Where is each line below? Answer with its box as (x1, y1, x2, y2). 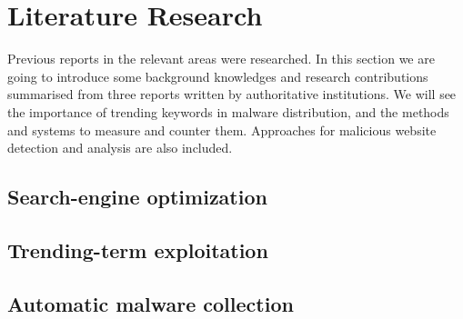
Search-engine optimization (7, 183, 267, 211)
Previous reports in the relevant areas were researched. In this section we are (7, 49, 435, 68)
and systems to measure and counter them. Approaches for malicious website (7, 120, 437, 139)
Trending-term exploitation (7, 235, 268, 264)
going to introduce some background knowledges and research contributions (7, 66, 428, 85)
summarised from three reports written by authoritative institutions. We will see (7, 85, 457, 104)
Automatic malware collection (7, 289, 294, 317)
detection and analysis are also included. (7, 138, 233, 157)
